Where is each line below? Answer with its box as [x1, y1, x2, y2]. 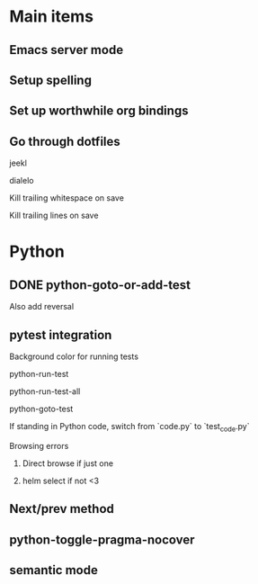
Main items [9, 6, 94, 27]
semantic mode [9, 562, 99, 578]
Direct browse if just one [22, 457, 114, 469]
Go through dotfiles [9, 133, 121, 149]
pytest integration [9, 327, 112, 343]
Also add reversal [9, 301, 75, 312]
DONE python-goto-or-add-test [9, 277, 191, 292]
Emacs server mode [9, 42, 124, 58]
